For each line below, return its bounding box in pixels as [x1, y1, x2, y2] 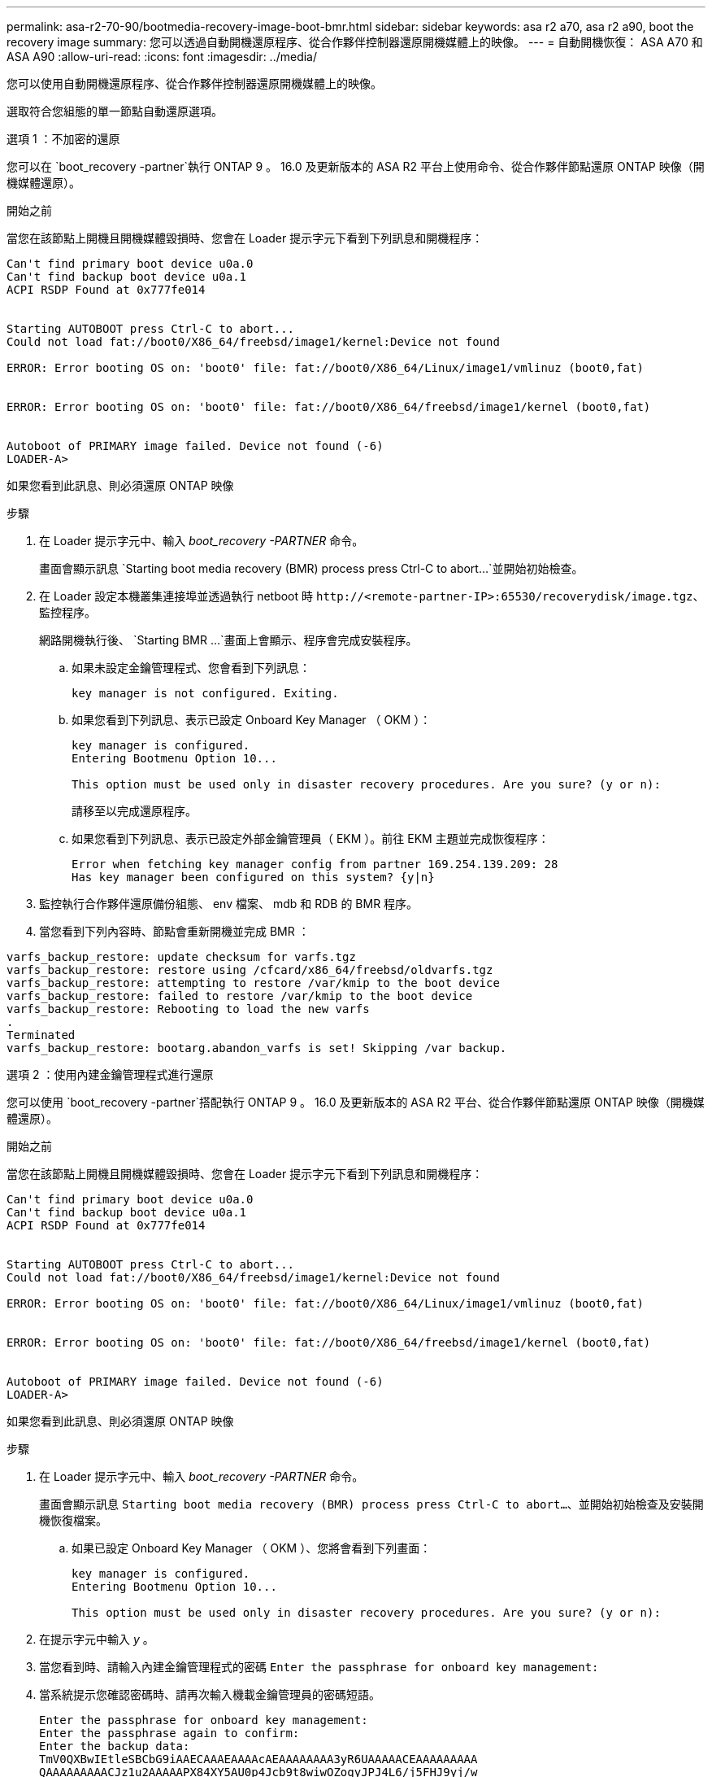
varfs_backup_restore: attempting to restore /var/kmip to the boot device [7, 976, 500, 989]
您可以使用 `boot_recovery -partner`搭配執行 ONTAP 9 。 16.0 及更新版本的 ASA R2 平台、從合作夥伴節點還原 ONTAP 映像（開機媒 [7, 1095, 705, 1109]
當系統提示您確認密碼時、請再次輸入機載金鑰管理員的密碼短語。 [39, 1687, 380, 1701]
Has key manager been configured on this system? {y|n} [72, 871, 435, 884]
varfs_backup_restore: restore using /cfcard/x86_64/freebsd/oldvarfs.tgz [7, 963, 493, 976]
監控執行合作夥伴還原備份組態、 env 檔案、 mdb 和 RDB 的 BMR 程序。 [39, 897, 419, 910]
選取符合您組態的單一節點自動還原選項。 [7, 104, 223, 118]
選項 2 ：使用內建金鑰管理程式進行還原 [7, 1068, 214, 1081]
